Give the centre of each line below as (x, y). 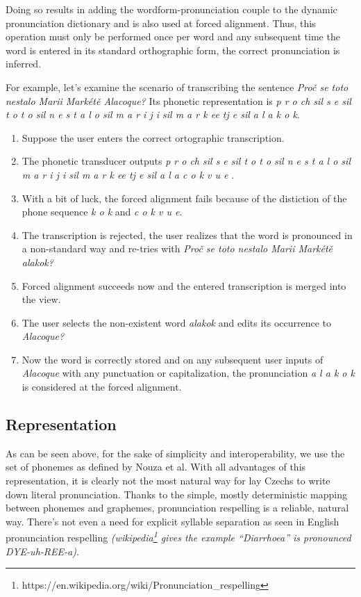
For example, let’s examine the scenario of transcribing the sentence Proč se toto (177, 87)
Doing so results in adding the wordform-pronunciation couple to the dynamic (171, 9)
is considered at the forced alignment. (102, 387)
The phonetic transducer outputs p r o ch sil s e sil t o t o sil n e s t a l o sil (186, 161)
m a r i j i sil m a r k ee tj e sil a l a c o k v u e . (128, 174)
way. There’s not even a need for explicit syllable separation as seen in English (173, 521)
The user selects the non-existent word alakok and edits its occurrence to (177, 322)
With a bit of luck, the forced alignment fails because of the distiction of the (184, 198)
